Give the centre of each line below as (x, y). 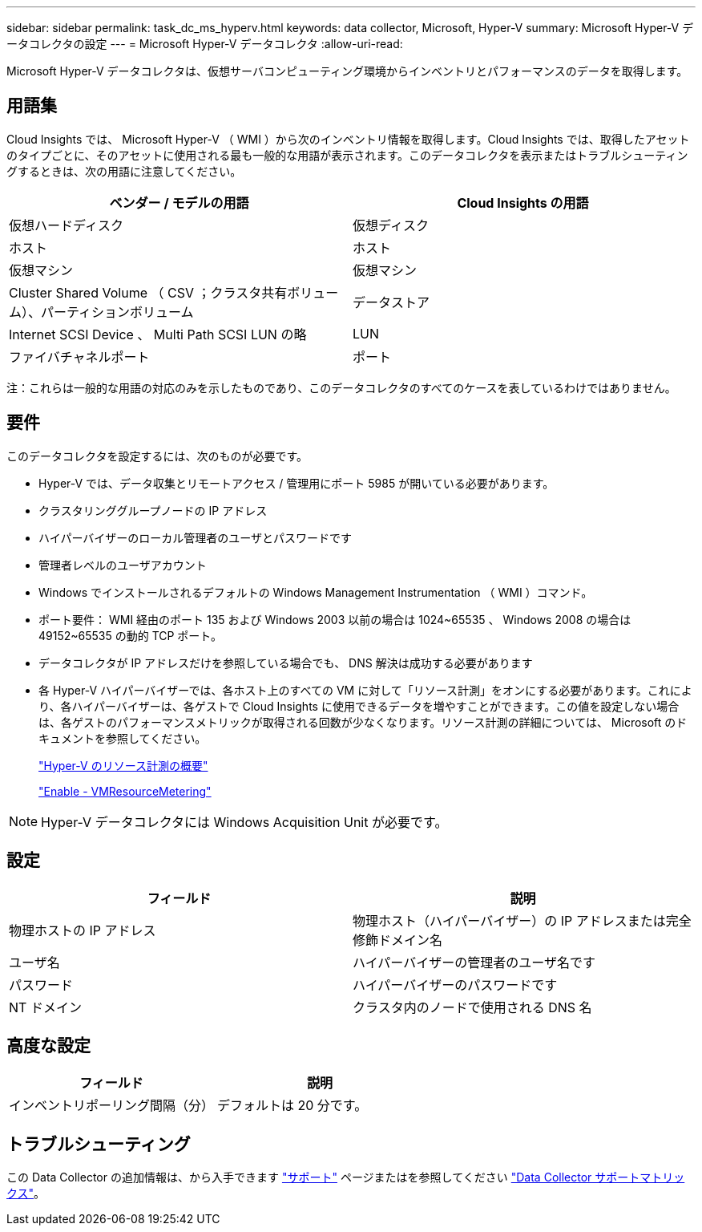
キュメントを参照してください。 (123, 738)
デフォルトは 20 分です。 (292, 1106)
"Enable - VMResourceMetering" (125, 791)
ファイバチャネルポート (79, 357)
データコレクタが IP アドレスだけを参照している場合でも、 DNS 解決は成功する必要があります (286, 663)
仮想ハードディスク (66, 225)
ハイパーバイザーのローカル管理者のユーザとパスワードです (196, 537)
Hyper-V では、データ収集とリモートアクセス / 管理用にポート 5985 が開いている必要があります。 (297, 483)
